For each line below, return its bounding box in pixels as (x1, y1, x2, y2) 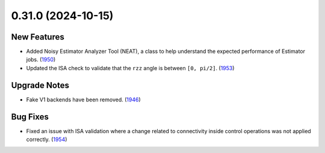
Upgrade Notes (11, 80, 69, 90)
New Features (11, 32, 64, 42)
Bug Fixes (11, 112, 49, 122)
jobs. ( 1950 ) (26, 56, 56, 63)
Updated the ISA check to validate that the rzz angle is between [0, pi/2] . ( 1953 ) (26, 64, 235, 71)
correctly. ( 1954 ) (26, 136, 67, 143)
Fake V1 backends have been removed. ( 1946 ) (26, 96, 141, 103)
